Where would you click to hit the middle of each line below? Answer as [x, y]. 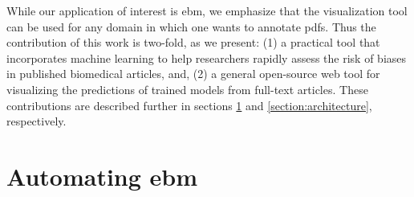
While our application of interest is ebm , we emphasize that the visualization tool [207, 10]
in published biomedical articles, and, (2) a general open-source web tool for [193, 74]
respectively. [37, 121]
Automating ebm [102, 176]
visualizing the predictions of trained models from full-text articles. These [187, 89]
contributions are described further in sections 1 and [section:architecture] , [189, 105]
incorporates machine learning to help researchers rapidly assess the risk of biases [207, 57]
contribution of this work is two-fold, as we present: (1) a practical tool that [193, 42]
